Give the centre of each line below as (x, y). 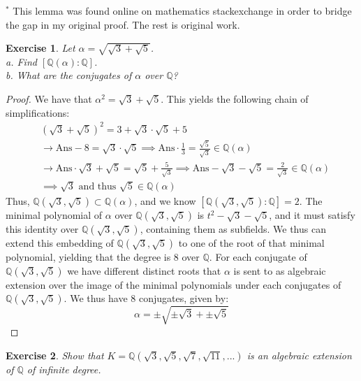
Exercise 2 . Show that (55, 355)
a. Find (21, 61)
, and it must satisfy (312, 215)
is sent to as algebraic (280, 270)
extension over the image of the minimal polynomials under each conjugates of (174, 284)
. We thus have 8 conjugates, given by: (146, 298)
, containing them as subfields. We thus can (233, 229)
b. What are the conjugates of (69, 75)
